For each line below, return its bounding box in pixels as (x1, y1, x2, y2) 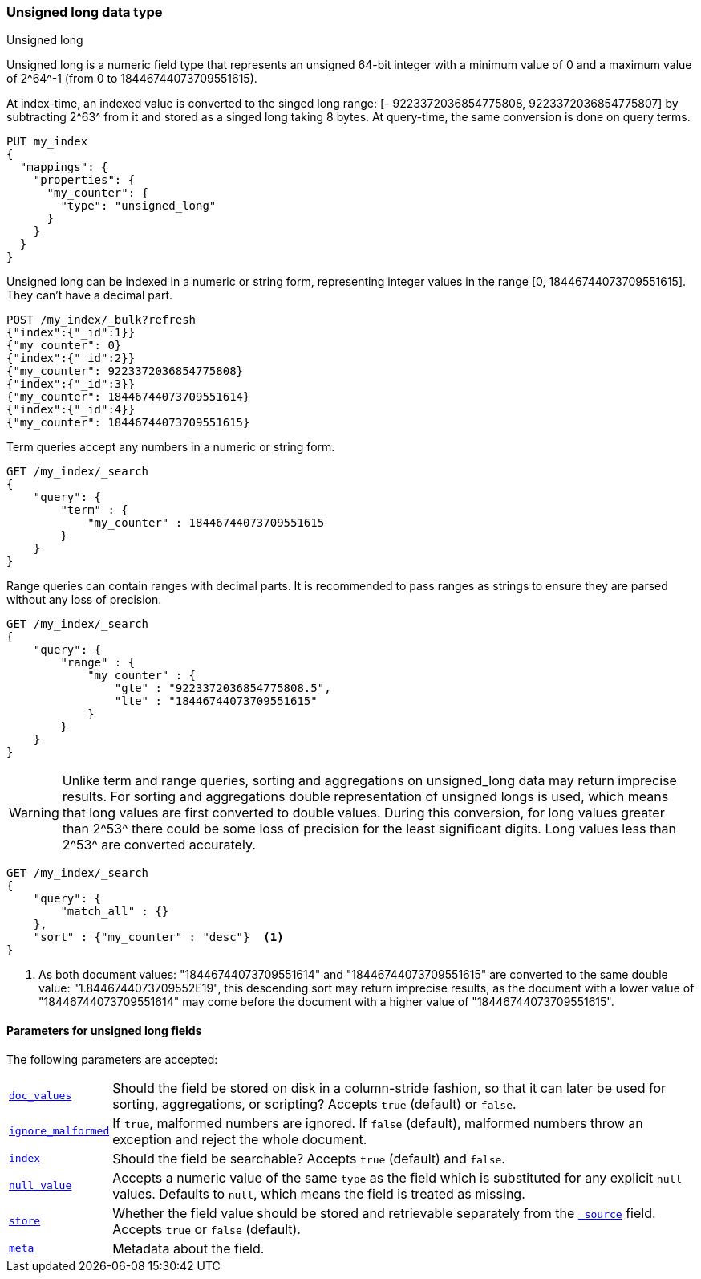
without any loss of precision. (6, 593, 162, 607)
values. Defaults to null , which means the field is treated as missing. (112, 1185, 525, 1202)
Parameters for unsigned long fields (6, 1023, 202, 1037)
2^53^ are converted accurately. (62, 837, 256, 853)
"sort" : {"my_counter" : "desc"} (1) (33, 931, 284, 944)
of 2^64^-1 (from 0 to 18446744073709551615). (6, 71, 257, 86)
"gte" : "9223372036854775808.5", (114, 682, 331, 695)
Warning (9, 804, 59, 821)
